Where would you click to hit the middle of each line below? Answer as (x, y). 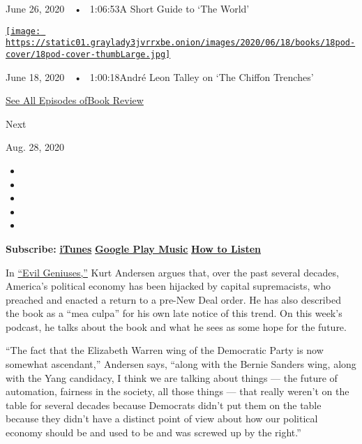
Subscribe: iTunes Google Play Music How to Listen (134, 248)
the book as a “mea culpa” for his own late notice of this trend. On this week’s (174, 313)
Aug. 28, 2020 (35, 147)
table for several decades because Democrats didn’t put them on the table (164, 405)
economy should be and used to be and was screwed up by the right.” (153, 432)
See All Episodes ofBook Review (75, 100)
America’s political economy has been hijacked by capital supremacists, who (168, 286)
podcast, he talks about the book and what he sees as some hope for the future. (176, 326)
